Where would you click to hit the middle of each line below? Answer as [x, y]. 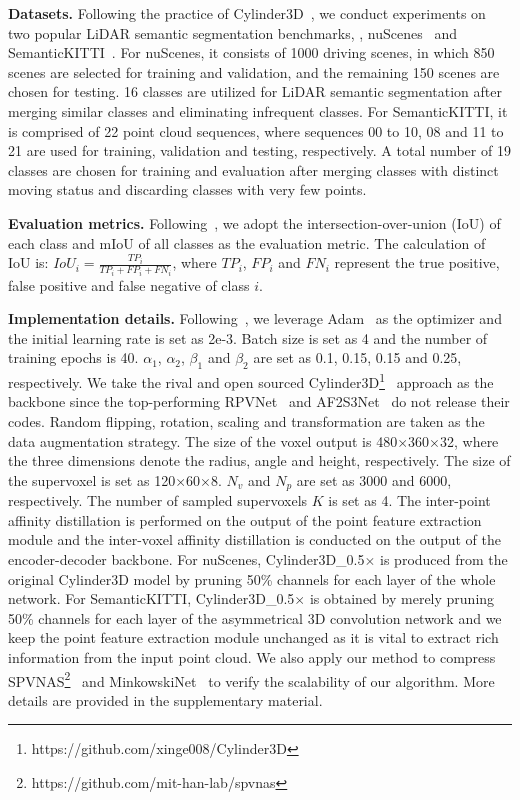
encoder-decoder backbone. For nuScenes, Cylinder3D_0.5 [186, 559]
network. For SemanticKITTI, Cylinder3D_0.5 [151, 598]
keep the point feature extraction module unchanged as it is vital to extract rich [253, 637]
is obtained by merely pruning [402, 598]
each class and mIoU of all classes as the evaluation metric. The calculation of [247, 242]
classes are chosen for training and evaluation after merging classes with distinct [253, 169]
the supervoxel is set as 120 [92, 479]
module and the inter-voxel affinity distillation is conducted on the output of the [254, 539]
